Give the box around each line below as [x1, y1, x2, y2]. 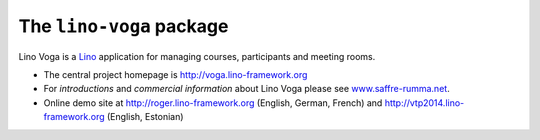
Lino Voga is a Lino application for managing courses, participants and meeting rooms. [18, 50, 376, 62]
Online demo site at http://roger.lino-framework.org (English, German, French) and [43, 96, 383, 109]
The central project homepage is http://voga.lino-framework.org [43, 68, 308, 80]
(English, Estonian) [106, 111, 184, 123]
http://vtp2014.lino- [384, 96, 465, 109]
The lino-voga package [18, 15, 229, 37]
